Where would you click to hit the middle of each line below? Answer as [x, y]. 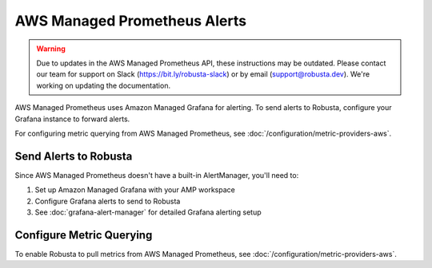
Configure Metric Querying [84, 235]
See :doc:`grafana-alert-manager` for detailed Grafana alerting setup [148, 212]
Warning [51, 49]
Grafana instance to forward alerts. [72, 119]
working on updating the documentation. [104, 85]
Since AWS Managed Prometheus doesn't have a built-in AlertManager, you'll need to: [157, 175]
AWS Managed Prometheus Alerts [131, 21]
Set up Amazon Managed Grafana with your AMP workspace [135, 190]
